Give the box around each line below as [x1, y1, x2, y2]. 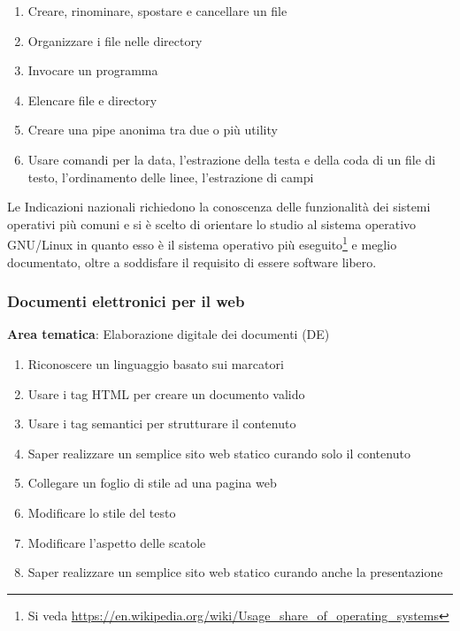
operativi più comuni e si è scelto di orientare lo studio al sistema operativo [7, 214, 417, 233]
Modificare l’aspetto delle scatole [27, 533, 206, 551]
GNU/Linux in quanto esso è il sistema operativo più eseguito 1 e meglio [7, 233, 397, 253]
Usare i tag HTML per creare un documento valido [27, 384, 305, 403]
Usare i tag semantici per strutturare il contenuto [27, 414, 296, 433]
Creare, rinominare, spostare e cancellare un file [27, 2, 287, 19]
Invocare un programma [27, 61, 158, 80]
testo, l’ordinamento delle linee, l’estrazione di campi [27, 167, 314, 186]
